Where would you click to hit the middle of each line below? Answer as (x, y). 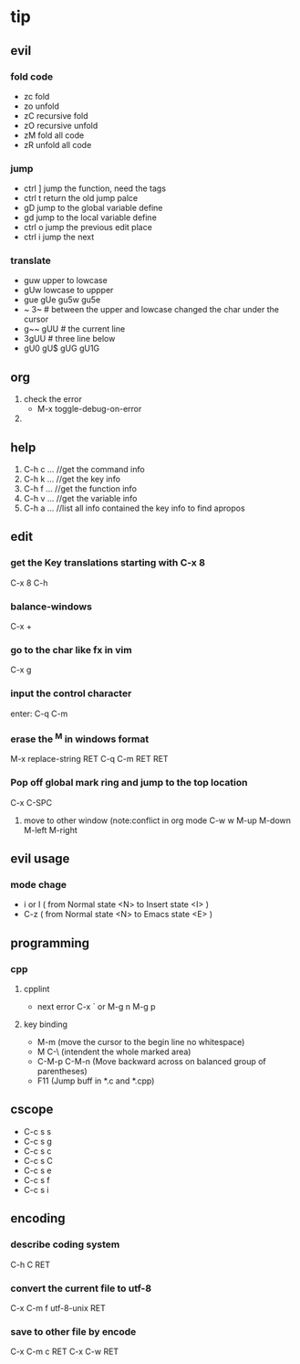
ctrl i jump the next (59, 237)
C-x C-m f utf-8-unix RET (58, 1307)
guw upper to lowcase (65, 280)
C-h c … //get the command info (84, 470)
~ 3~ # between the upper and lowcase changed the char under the (151, 310)
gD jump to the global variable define (93, 208)
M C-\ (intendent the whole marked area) (114, 1052)
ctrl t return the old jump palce (81, 198)
